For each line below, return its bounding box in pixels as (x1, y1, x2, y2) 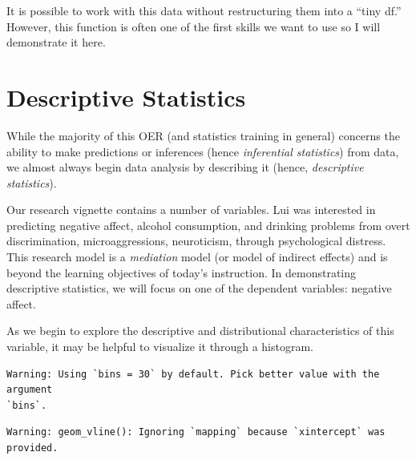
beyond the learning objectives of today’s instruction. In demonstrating (6, 264, 357, 280)
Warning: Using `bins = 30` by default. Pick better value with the (6, 368, 380, 380)
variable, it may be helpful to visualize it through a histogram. (6, 338, 313, 355)
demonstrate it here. (6, 34, 106, 50)
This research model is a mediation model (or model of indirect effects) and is (6, 248, 388, 265)
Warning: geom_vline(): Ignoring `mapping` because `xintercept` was (6, 426, 386, 438)
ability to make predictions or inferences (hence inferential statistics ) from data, (6, 143, 399, 159)
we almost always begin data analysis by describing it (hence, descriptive (6, 159, 364, 176)
